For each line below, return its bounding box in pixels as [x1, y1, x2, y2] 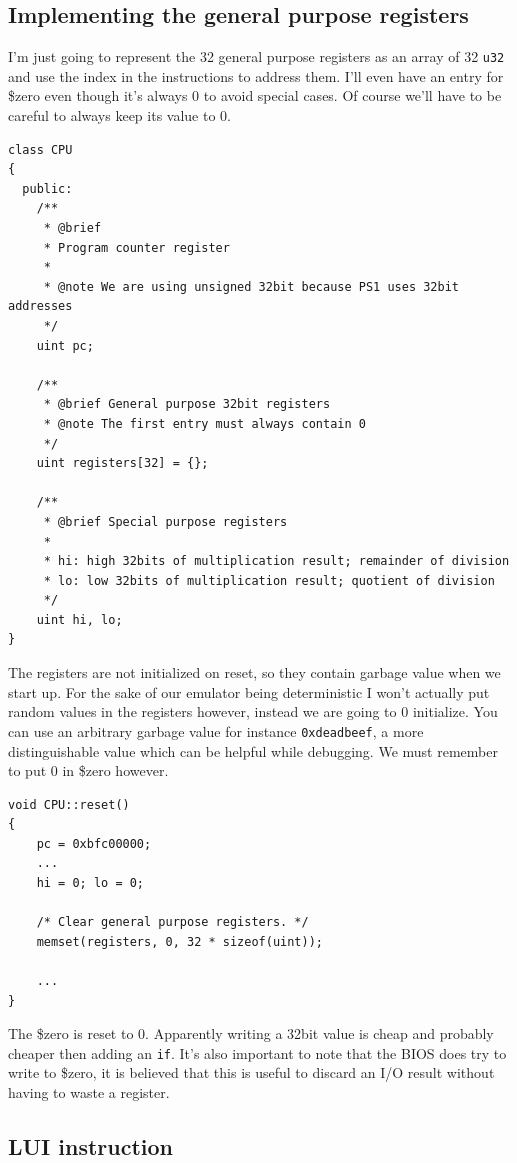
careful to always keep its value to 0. [8, 105, 231, 126]
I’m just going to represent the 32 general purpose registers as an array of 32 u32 [8, 46, 505, 67]
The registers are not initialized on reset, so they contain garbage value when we [8, 662, 501, 683]
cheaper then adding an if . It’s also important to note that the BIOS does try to [8, 1042, 507, 1063]
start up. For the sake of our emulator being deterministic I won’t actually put [8, 681, 490, 702]
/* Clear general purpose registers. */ [36, 915, 309, 930]
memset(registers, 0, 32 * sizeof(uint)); [36, 934, 323, 949]
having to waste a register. [8, 1082, 170, 1103]
